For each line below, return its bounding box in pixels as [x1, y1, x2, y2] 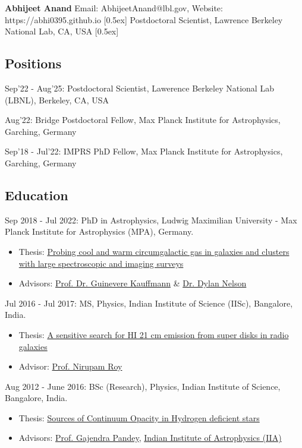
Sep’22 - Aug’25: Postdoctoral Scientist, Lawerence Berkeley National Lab [5, 81, 274, 94]
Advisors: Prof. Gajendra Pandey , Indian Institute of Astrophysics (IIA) [18, 431, 282, 444]
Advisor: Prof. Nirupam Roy [18, 360, 122, 373]
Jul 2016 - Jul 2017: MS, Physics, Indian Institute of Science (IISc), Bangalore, [5, 296, 293, 309]
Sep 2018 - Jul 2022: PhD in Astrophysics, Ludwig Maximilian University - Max [5, 213, 297, 226]
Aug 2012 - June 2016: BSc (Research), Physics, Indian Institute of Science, [5, 380, 281, 392]
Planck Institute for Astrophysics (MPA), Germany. [5, 225, 194, 238]
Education [5, 185, 68, 204]
